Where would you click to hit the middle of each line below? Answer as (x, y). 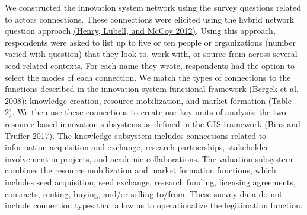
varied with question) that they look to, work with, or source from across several (151, 54)
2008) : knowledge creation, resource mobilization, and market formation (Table (148, 100)
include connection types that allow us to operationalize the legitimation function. (154, 205)
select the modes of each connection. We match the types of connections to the (148, 77)
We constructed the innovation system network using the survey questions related (153, 7)
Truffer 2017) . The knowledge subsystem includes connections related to (136, 135)
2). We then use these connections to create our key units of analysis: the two (145, 112)
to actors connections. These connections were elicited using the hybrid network (150, 19)
